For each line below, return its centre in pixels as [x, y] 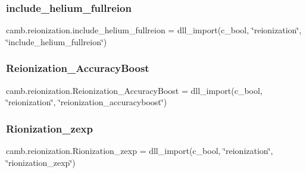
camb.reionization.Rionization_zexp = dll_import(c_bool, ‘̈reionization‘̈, [140, 151]
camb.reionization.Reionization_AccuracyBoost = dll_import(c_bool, [134, 90]
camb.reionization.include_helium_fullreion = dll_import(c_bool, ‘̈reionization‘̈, [154, 30]
